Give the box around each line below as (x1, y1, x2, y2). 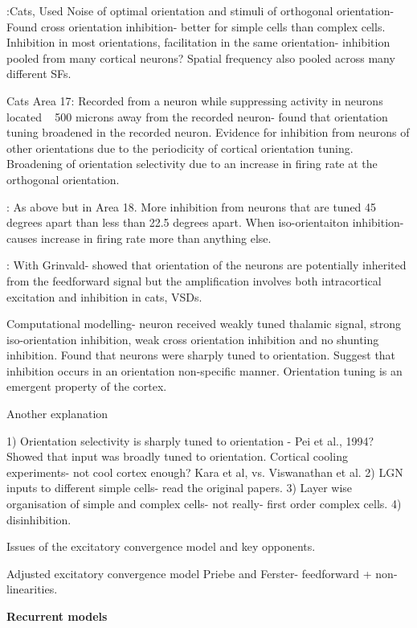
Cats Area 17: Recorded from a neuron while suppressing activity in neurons (6, 92, 383, 109)
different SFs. (6, 65, 72, 82)
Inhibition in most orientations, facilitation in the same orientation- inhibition (6, 34, 390, 51)
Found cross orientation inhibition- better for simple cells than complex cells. (6, 18, 386, 35)
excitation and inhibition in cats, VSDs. (6, 288, 202, 305)
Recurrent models (6, 608, 108, 624)
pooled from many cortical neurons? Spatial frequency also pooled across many (6, 49, 395, 66)
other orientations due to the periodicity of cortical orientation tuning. (6, 139, 354, 156)
